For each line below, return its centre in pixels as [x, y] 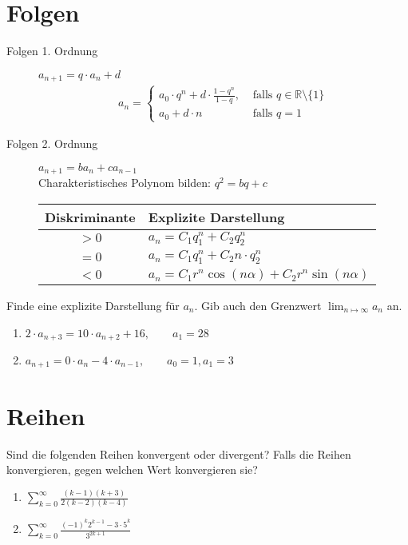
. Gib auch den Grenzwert [258, 305]
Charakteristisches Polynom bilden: [125, 182]
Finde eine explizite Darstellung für [93, 305]
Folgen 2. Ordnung [52, 143]
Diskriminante [90, 217]
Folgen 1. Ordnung [52, 51]
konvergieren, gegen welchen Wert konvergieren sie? [132, 469]
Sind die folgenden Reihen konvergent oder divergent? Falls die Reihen [179, 454]
